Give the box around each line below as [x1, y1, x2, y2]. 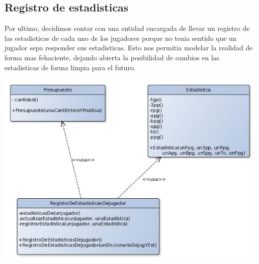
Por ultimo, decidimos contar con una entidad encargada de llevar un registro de [4, 23, 250, 33]
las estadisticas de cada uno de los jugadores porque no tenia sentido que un [4, 32, 237, 43]
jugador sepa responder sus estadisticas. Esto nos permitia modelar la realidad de [4, 42, 253, 53]
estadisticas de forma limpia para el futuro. [4, 62, 136, 72]
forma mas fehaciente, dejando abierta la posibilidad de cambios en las [4, 52, 220, 62]
